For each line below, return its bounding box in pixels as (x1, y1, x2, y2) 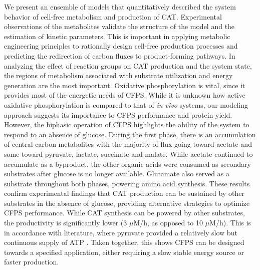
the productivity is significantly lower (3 (4, 217, 127, 228)
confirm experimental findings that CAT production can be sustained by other (4, 188, 244, 198)
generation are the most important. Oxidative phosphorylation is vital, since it (4, 80, 245, 90)
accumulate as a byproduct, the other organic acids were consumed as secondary (4, 158, 251, 169)
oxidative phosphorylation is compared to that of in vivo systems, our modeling (4, 99, 248, 110)
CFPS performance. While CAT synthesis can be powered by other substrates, (4, 207, 245, 218)
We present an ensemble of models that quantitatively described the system (4, 2, 236, 12)
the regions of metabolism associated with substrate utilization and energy (4, 70, 233, 81)
